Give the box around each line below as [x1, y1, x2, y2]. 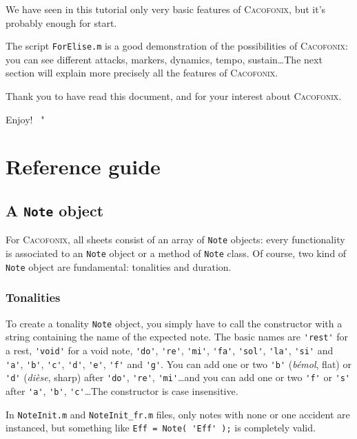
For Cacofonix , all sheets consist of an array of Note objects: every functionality [6, 232, 345, 247]
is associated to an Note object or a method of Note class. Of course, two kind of [6, 246, 347, 261]
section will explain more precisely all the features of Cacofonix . [6, 65, 278, 80]
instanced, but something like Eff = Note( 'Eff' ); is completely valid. [6, 420, 316, 435]
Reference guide [6, 152, 161, 181]
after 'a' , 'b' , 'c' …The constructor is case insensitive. [6, 383, 238, 398]
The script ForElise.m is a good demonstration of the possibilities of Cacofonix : [6, 39, 348, 53]
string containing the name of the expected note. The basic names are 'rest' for [6, 329, 349, 344]
